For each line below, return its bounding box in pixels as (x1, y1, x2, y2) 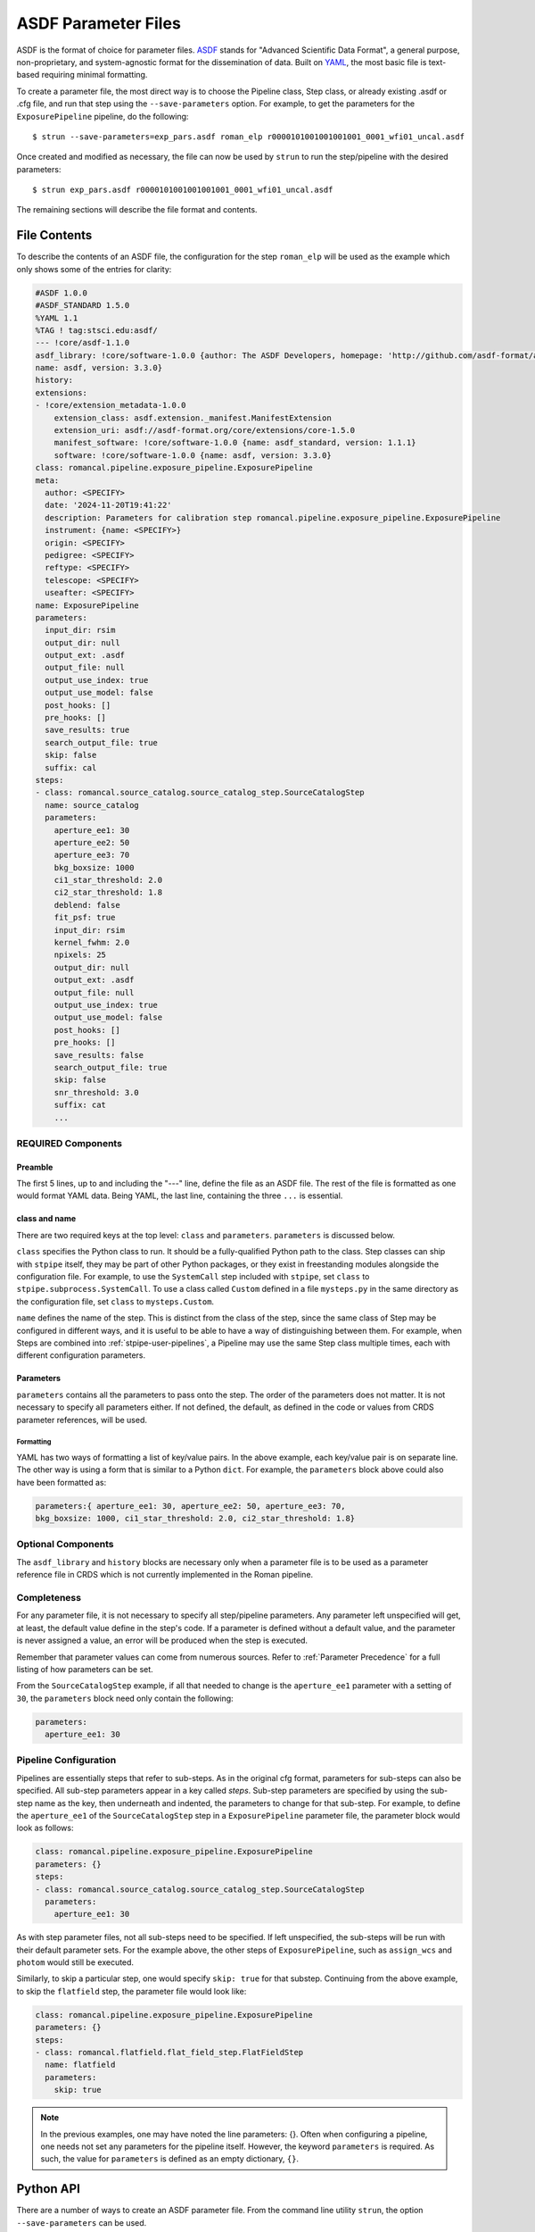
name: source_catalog (45, 800, 140, 810)
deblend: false (53, 900, 120, 910)
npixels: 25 (53, 950, 107, 960)
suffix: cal (45, 762, 97, 772)
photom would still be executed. (16, 1957, 134, 1968)
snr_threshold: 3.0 (53, 1087, 140, 1097)
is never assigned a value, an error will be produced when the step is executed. (16, 1635, 308, 1646)
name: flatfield (45, 2060, 116, 2070)
